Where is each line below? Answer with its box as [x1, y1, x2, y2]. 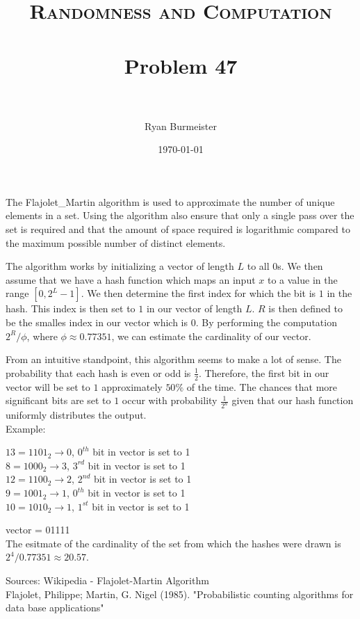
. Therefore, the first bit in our [198, 365, 329, 380]
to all [247, 259, 270, 273]
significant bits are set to [6, 393, 111, 408]
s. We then [277, 259, 323, 273]
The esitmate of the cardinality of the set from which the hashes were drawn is [6, 536, 341, 550]
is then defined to [268, 301, 343, 316]
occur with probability [122, 393, 218, 408]
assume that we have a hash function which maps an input [6, 272, 256, 287]
